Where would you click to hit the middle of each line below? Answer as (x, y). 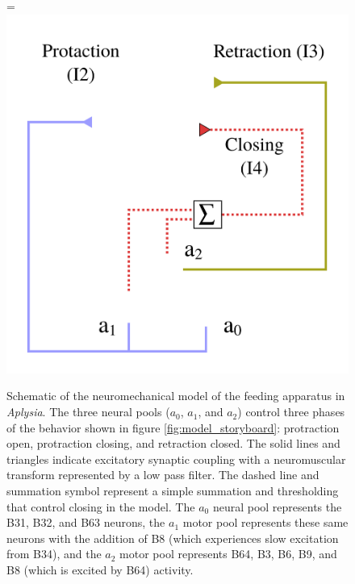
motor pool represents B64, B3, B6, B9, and (228, 554)
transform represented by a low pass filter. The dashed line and (163, 475)
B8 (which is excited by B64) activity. (100, 570)
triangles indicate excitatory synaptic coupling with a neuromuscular (176, 459)
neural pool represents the (277, 506)
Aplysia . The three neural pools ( (88, 412)
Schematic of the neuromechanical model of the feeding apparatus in (176, 396)
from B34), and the (54, 554)
